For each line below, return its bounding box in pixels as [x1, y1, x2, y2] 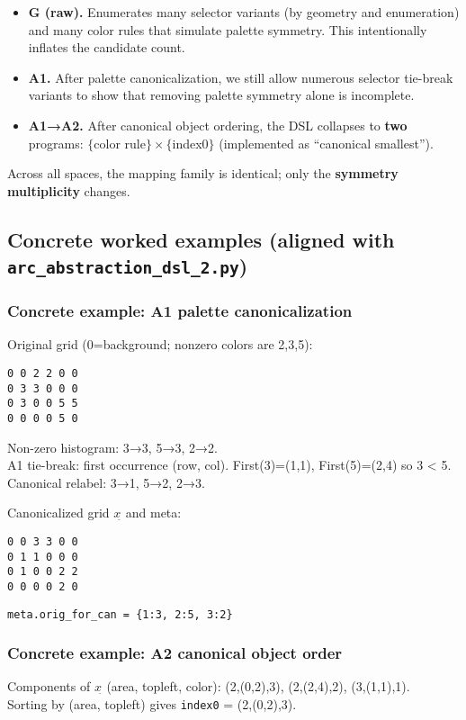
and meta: [125, 503, 182, 522]
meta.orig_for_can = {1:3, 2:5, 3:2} [7, 607, 233, 621]
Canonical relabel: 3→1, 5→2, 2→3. [7, 472, 205, 491]
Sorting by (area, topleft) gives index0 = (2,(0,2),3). [7, 695, 297, 713]
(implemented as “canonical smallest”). [219, 133, 434, 152]
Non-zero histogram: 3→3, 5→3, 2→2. [7, 437, 218, 456]
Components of [7, 677, 91, 696]
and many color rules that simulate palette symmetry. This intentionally [28, 20, 427, 39]
